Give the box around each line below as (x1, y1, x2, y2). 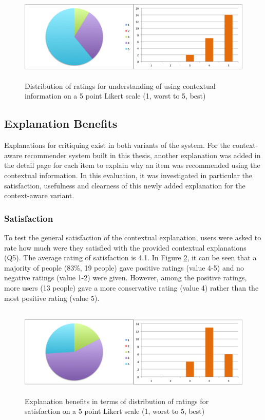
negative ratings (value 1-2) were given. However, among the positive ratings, (4, 272, 247, 283)
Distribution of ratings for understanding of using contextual (25, 80, 216, 91)
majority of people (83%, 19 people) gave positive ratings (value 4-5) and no (4, 262, 244, 273)
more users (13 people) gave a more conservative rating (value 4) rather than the (4, 282, 259, 293)
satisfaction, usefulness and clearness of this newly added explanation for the (4, 180, 245, 190)
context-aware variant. (4, 190, 74, 201)
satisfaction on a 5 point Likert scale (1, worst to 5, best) (25, 406, 205, 416)
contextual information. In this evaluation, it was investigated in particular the (4, 169, 252, 180)
